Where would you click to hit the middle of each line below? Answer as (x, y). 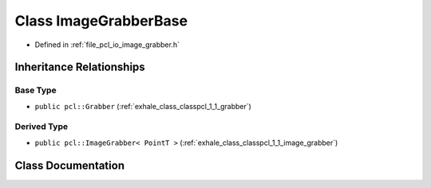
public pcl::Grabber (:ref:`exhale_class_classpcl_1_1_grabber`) (143, 106)
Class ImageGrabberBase (101, 21)
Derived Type (41, 127)
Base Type (36, 90)
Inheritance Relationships (80, 67)
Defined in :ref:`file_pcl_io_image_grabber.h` (107, 45)
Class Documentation (70, 165)
